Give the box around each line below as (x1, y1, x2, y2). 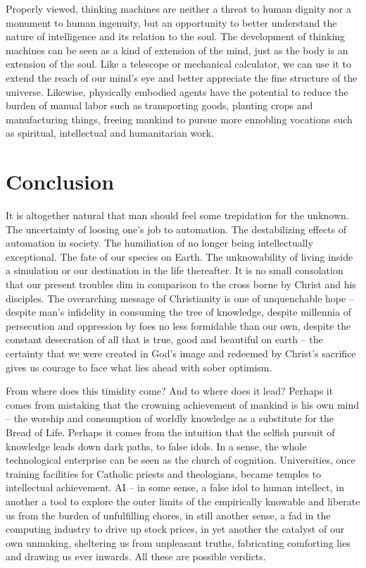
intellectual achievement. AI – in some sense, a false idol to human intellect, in (6, 480, 344, 495)
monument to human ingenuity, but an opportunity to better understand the (6, 15, 337, 30)
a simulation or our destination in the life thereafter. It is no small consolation (6, 263, 343, 278)
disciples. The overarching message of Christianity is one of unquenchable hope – (6, 290, 354, 305)
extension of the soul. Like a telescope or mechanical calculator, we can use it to (6, 56, 351, 71)
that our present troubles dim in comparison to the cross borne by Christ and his (6, 277, 356, 292)
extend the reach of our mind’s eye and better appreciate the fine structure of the (6, 70, 358, 85)
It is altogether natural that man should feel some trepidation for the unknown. (6, 208, 349, 223)
